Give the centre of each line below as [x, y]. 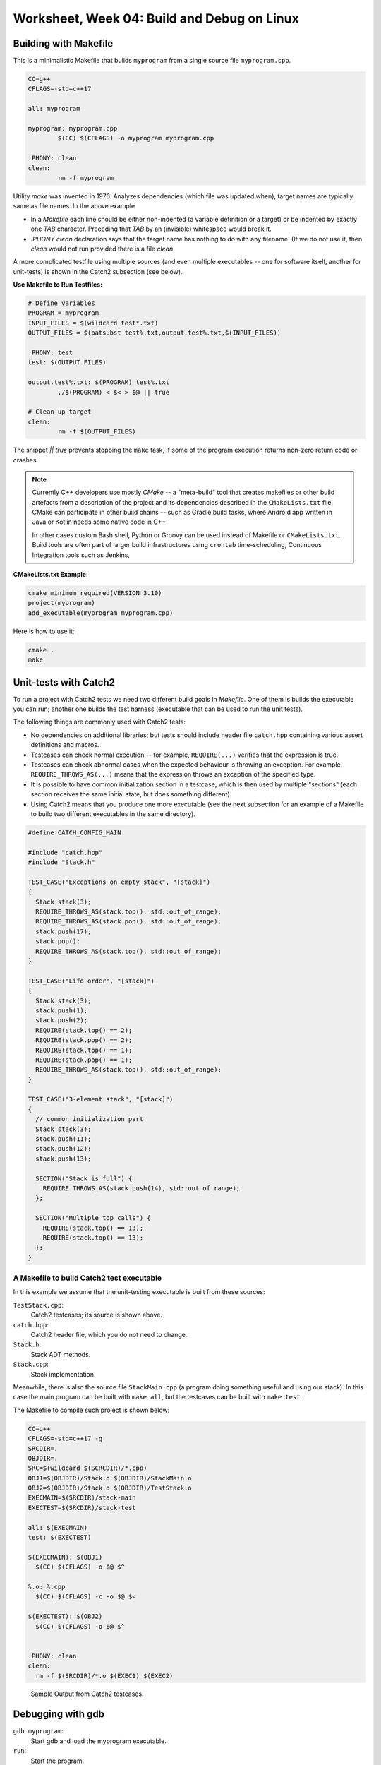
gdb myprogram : [38, 1731]
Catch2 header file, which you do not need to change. [109, 1335]
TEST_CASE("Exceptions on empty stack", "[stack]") [119, 882]
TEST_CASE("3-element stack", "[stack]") [101, 1099]
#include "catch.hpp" [65, 852]
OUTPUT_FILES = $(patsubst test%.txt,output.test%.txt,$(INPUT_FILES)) [155, 333]
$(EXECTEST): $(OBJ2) [65, 1616]
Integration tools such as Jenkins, [81, 555]
